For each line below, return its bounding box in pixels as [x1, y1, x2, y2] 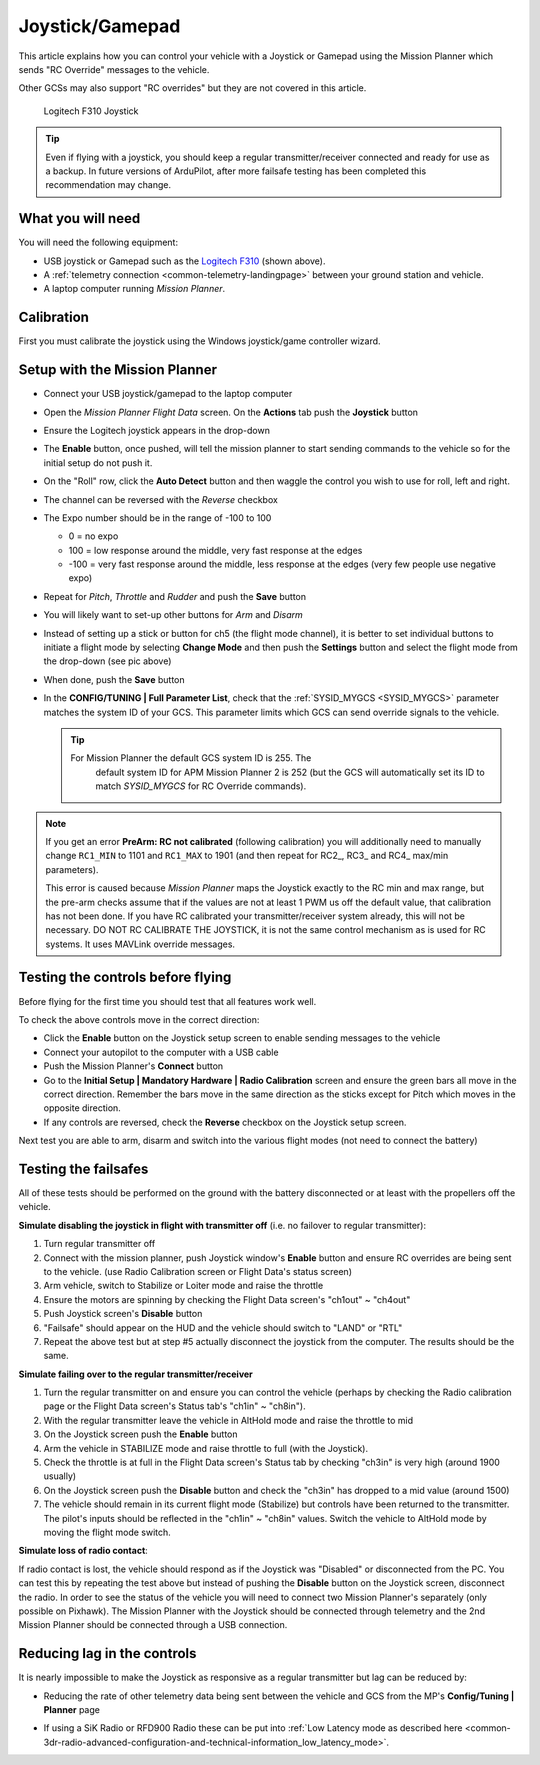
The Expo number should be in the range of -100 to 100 [43, 511, 272, 524]
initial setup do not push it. [43, 456, 153, 469]
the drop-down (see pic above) [43, 655, 172, 667]
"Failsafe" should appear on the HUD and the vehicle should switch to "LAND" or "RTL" [43, 1321, 403, 1334]
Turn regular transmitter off [43, 1238, 156, 1250]
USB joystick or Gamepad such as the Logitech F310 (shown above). [43, 255, 326, 267]
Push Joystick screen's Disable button [43, 1308, 203, 1320]
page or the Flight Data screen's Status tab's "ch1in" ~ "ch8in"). [43, 1400, 306, 1412]
